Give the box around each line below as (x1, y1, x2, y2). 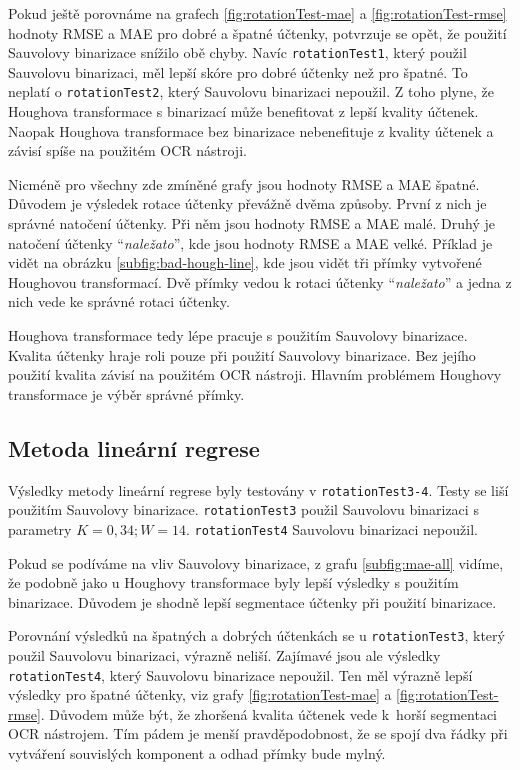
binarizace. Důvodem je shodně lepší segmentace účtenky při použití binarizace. (8, 591, 497, 612)
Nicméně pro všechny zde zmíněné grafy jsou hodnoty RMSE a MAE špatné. (8, 173, 480, 194)
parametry (8, 518, 72, 539)
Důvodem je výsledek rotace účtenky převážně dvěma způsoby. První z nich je (8, 193, 487, 214)
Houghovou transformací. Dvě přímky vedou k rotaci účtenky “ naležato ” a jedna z (8, 271, 512, 292)
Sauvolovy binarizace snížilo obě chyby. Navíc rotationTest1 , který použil (8, 42, 467, 63)
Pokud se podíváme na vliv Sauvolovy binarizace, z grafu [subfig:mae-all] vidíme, (8, 552, 504, 573)
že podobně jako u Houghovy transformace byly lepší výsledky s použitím (8, 572, 459, 593)
